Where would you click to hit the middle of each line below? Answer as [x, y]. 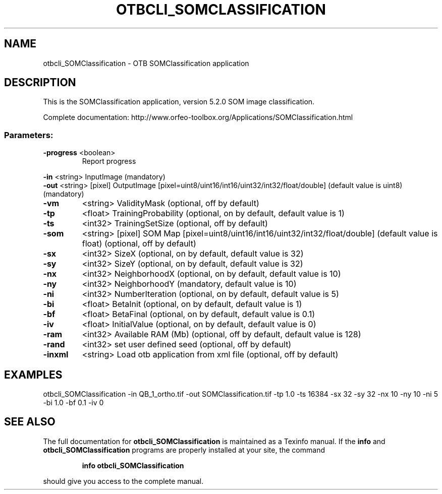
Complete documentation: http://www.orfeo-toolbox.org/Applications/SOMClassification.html [198, 117]
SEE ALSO [30, 422]
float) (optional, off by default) [139, 244]
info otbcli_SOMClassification [133, 465]
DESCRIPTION [40, 83]
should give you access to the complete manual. [123, 481]
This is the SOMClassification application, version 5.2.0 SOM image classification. [179, 102]
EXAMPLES [33, 375]
